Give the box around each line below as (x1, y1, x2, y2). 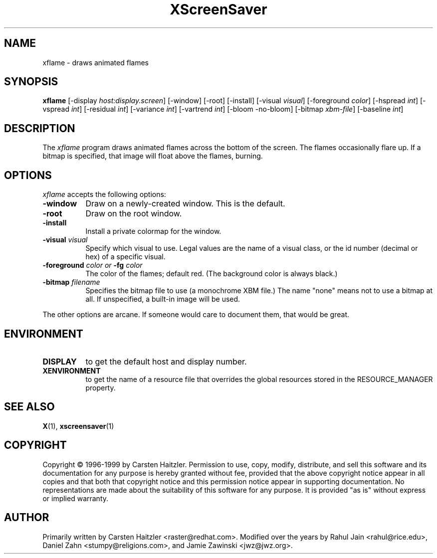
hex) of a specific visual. (85, 252, 166, 261)
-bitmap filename (42, 278, 100, 287)
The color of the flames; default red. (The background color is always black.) (85, 269, 338, 278)
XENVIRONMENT (42, 366, 101, 375)
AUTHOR (4, 511, 49, 524)
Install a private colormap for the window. (85, 227, 221, 236)
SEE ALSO (4, 400, 55, 413)
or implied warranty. (42, 494, 109, 503)
